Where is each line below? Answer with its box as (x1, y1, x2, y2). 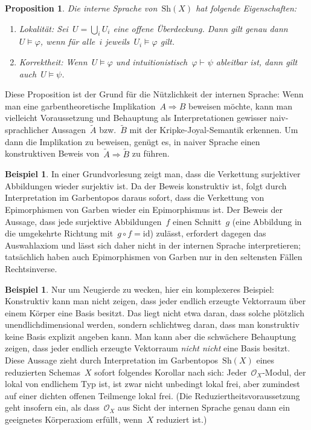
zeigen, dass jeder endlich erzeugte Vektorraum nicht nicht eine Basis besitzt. (5, 342, 290, 354)
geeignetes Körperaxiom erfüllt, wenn (5, 413, 143, 426)
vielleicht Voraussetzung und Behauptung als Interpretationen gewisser (5, 111, 267, 124)
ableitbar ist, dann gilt (216, 55, 298, 68)
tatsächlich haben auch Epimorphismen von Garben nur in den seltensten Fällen (5, 250, 303, 263)
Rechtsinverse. (5, 262, 57, 275)
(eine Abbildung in (232, 215, 302, 227)
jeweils (105, 35, 130, 48)
